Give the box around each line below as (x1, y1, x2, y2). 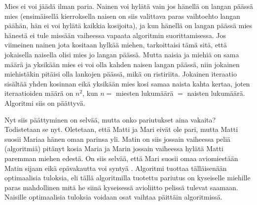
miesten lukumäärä (115, 88, 174, 98)
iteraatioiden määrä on (4, 88, 73, 98)
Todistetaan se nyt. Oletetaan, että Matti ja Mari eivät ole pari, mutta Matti (4, 124, 238, 134)
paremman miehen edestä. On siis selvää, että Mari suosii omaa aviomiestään (4, 153, 238, 163)
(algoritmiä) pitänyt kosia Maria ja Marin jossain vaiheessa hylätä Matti (4, 143, 223, 154)
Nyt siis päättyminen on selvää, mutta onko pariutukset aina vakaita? (4, 114, 216, 124)
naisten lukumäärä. (187, 88, 245, 98)
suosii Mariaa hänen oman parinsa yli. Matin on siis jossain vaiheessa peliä (4, 133, 231, 144)
